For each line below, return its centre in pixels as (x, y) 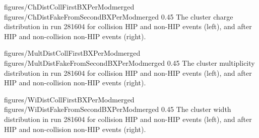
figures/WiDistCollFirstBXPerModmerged (69, 99)
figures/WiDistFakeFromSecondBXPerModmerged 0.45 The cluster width (118, 109)
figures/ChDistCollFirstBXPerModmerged (69, 7)
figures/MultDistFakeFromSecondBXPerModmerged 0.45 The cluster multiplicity (129, 62)
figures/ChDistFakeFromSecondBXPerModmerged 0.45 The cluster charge (119, 16)
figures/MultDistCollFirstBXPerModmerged (72, 53)
